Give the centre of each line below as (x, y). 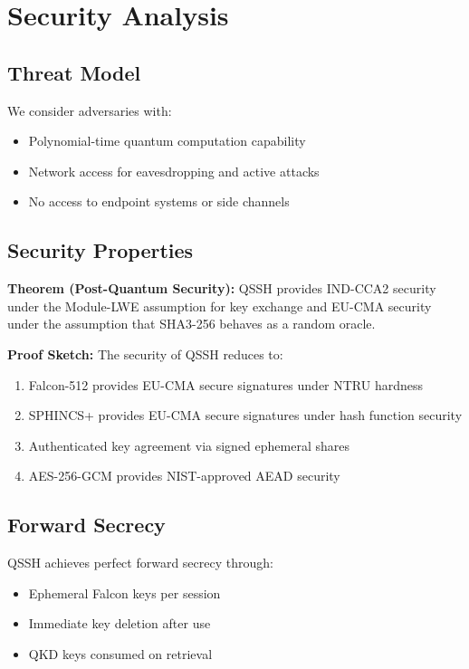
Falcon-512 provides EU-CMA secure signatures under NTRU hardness (226, 384)
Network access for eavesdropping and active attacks (174, 171)
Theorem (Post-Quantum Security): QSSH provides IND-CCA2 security (222, 288)
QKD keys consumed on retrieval (120, 653)
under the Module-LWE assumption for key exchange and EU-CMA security (220, 306)
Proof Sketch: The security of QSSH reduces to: (145, 354)
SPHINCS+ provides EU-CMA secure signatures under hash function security (245, 415)
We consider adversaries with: (90, 110)
